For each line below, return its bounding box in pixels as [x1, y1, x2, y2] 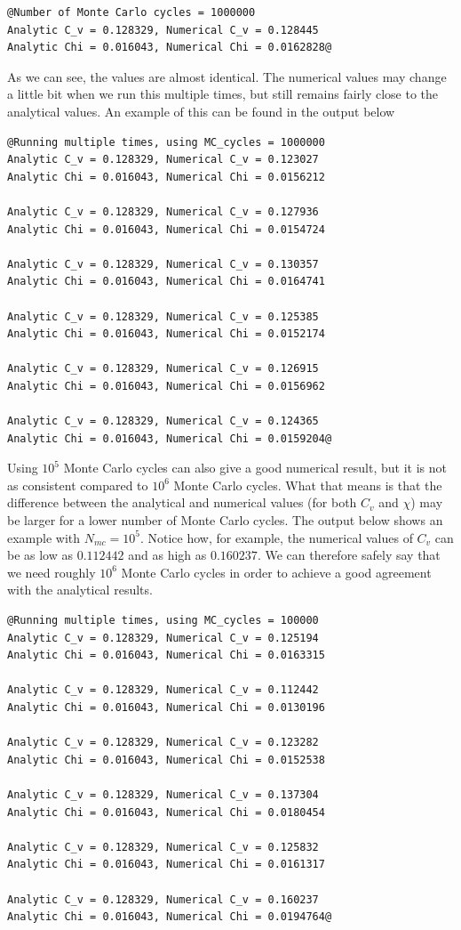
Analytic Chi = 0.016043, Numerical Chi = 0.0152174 [7, 328, 325, 341]
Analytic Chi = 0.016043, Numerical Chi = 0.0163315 [7, 649, 325, 662]
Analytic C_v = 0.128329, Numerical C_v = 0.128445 [7, 23, 319, 36]
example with [7, 528, 81, 546]
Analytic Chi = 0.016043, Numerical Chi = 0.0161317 [7, 858, 325, 871]
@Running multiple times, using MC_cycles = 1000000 [7, 135, 325, 149]
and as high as [128, 546, 207, 564]
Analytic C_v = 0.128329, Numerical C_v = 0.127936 [7, 205, 319, 218]
